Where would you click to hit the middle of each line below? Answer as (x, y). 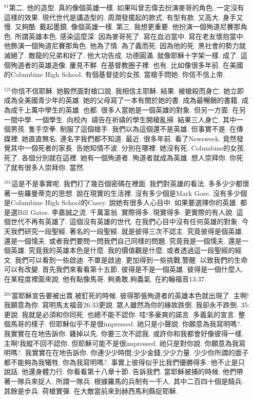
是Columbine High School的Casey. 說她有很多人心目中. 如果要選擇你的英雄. (121, 202)
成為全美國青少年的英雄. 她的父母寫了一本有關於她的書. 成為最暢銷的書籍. (122, 100)
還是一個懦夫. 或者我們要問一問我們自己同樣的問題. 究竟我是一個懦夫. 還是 (123, 240)
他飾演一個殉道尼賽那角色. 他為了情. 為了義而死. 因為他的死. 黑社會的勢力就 (125, 46)
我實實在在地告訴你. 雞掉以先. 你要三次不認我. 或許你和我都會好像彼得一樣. (124, 333)
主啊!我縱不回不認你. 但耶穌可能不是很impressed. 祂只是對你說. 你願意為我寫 (125, 343)
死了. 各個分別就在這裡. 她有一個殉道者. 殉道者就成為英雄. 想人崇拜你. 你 (120, 157)
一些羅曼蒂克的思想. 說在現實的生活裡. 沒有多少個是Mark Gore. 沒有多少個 (129, 193)
